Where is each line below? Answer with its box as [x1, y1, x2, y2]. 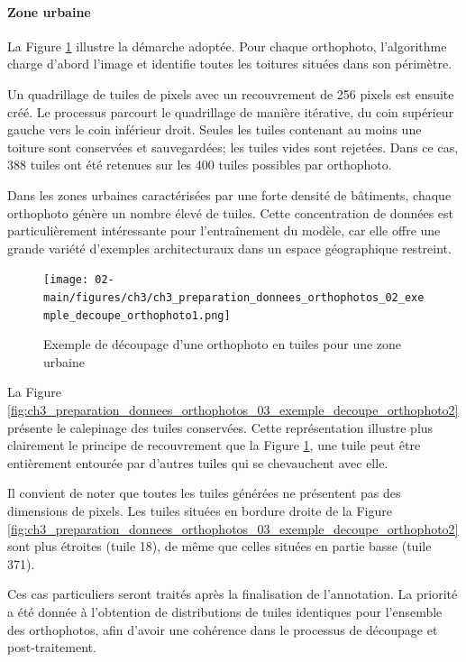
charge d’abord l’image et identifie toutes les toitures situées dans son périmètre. [7, 54, 452, 73]
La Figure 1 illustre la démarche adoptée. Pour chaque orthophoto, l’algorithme [7, 36, 447, 55]
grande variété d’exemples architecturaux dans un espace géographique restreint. [7, 238, 452, 257]
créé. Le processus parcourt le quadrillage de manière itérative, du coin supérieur [7, 102, 454, 121]
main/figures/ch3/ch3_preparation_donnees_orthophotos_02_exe [43, 290, 425, 304]
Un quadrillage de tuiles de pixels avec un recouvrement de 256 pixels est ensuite [7, 84, 454, 103]
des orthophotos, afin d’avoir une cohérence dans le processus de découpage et [7, 620, 438, 639]
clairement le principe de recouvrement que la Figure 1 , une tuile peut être [7, 436, 421, 455]
